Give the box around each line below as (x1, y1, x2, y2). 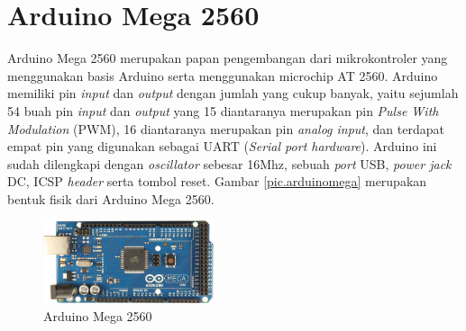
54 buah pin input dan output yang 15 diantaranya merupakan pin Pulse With (7, 101, 439, 120)
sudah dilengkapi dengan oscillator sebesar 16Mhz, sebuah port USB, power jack (7, 154, 452, 173)
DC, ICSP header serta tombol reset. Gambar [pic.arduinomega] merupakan (7, 172, 427, 191)
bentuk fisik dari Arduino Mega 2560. (7, 189, 215, 208)
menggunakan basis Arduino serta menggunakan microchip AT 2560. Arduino (7, 66, 438, 85)
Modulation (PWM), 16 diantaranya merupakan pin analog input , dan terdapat (7, 119, 444, 138)
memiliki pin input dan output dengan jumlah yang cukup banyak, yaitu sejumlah (7, 84, 459, 103)
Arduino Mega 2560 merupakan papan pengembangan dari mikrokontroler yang (7, 49, 448, 67)
